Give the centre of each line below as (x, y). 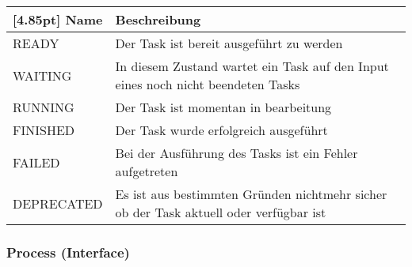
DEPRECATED (58, 203)
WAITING (42, 75)
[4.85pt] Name (58, 19)
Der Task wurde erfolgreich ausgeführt (221, 130)
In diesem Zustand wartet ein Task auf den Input (252, 66)
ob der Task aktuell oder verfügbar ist (221, 212)
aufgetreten (147, 171)
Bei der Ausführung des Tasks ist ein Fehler (237, 153)
